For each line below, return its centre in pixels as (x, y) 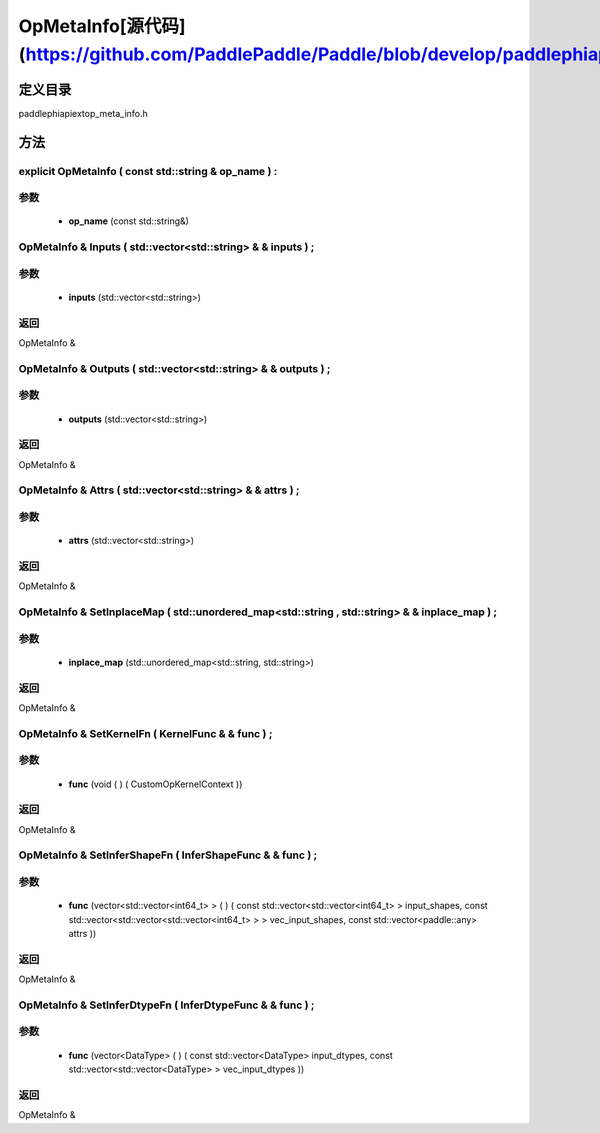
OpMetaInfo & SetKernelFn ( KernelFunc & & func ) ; (145, 733)
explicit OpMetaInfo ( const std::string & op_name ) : (148, 171)
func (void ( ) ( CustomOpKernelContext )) (155, 784)
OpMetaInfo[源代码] (102, 26)
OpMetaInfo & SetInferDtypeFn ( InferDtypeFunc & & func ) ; (166, 1005)
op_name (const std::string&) (129, 221)
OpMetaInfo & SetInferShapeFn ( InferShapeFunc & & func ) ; (168, 855)
